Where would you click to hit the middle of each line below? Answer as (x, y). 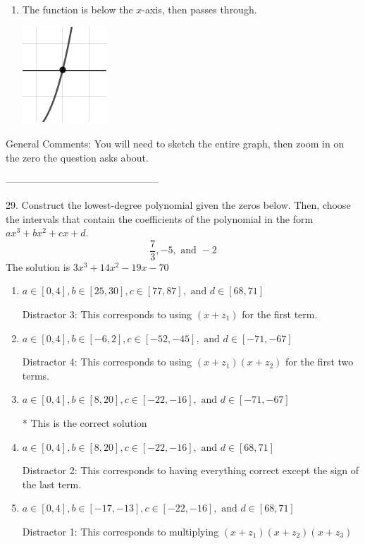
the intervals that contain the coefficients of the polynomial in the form (160, 218)
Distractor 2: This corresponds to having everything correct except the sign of (191, 470)
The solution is (38, 266)
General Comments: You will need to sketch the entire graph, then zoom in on (175, 144)
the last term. (52, 484)
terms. (36, 375)
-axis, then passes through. (199, 9)
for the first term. (280, 314)
